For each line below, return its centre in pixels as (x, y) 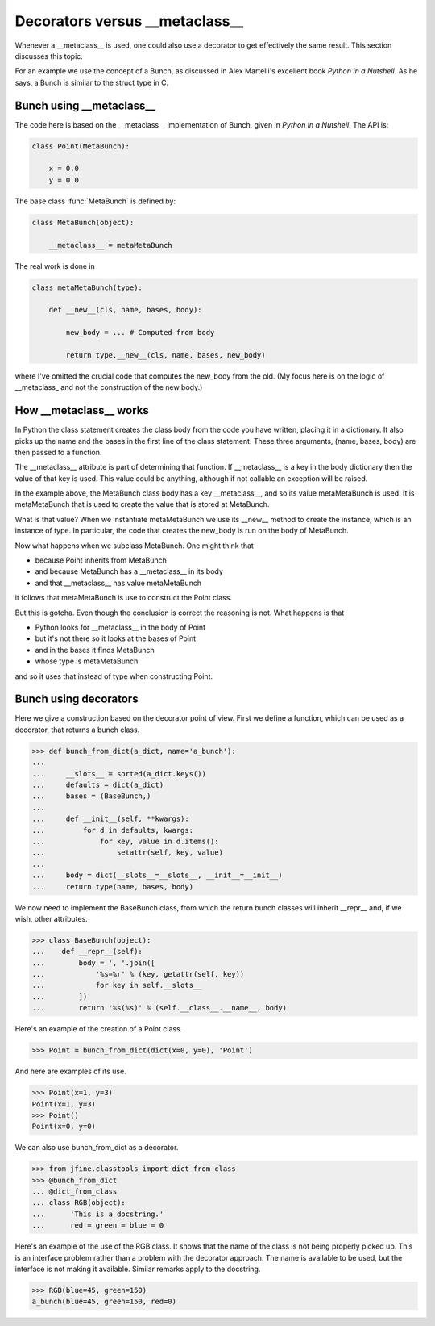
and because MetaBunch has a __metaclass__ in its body (129, 571)
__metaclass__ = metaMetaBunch (110, 245)
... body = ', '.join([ (94, 963)
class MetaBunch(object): (83, 222)
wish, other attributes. (51, 918)
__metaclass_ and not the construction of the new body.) (109, 387)
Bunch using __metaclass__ (85, 105)
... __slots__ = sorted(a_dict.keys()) (119, 774)
